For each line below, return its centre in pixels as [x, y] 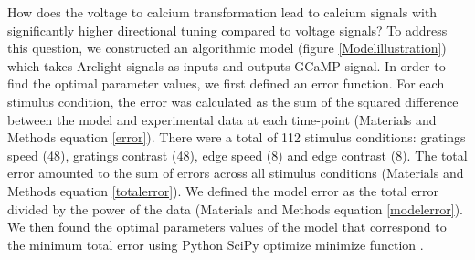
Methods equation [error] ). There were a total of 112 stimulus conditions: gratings [237, 137]
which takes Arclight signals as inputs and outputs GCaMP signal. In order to [227, 65]
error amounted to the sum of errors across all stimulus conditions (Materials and [236, 173]
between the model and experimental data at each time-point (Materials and [222, 119]
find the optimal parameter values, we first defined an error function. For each [226, 83]
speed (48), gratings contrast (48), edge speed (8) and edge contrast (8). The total [237, 155]
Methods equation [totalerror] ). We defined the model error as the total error [223, 190]
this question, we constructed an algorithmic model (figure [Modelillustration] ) [227, 48]
